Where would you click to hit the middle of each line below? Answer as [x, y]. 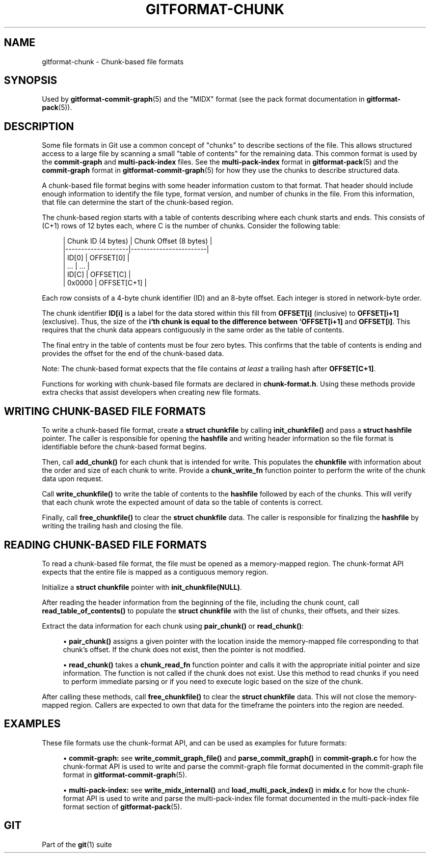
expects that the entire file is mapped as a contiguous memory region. [155, 572]
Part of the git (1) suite [77, 844]
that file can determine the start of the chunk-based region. [138, 202]
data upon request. [72, 479]
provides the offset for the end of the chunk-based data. [133, 354]
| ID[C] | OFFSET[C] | [97, 275]
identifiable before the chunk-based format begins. [124, 447]
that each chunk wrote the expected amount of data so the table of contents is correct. [182, 502]
